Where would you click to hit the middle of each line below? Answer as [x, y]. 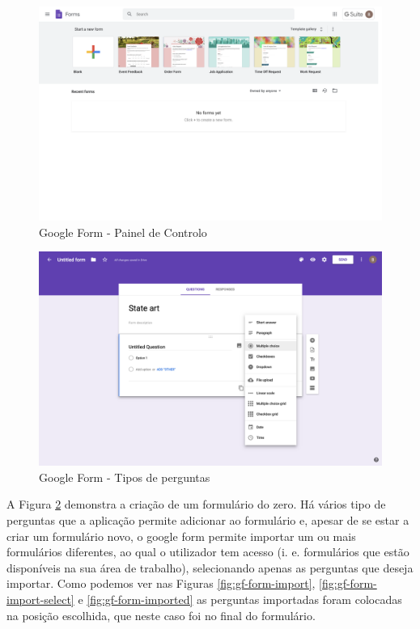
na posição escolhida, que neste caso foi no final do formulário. [161, 615]
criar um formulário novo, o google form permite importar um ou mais [181, 536]
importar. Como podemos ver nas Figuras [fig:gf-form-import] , [161, 583]
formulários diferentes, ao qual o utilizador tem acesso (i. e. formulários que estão [208, 552]
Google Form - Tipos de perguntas [125, 477]
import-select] [40, 599]
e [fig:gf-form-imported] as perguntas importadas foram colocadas [240, 599]
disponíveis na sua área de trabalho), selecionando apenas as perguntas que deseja [210, 567]
